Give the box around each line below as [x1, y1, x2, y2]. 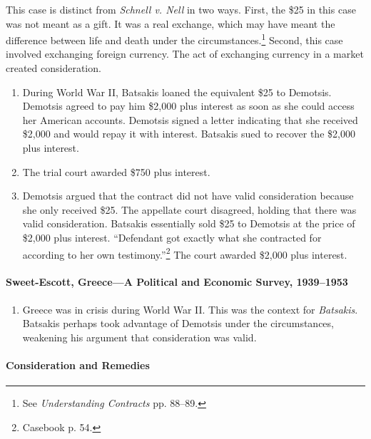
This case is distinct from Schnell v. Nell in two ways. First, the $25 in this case [6, 2, 356, 16]
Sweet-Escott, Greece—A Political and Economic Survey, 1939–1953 [6, 274, 348, 289]
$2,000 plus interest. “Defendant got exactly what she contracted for [22, 229, 322, 244]
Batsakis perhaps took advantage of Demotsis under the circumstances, [22, 316, 334, 331]
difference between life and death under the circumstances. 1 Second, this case [6, 31, 343, 47]
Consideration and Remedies [6, 357, 150, 372]
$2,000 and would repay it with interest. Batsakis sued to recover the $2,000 [22, 126, 355, 141]
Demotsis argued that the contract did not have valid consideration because [22, 188, 354, 203]
